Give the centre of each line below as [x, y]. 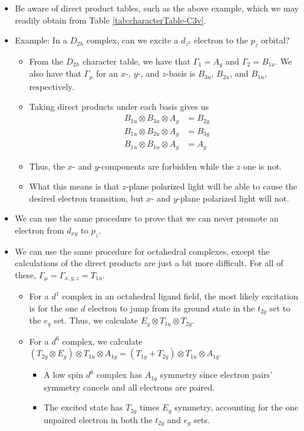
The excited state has [83, 407]
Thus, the [47, 166]
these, [25, 274]
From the [46, 61]
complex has [119, 375]
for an [107, 73]
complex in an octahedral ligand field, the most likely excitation [180, 296]
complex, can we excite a [132, 40]
